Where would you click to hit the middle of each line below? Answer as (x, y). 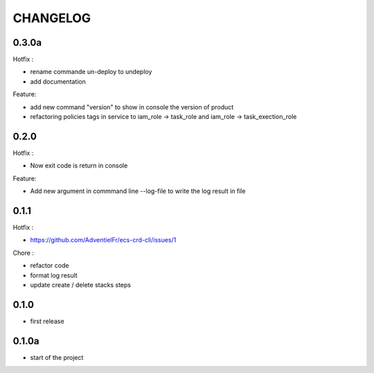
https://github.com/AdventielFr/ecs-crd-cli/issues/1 (103, 240)
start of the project (57, 357)
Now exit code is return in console (79, 165)
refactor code (50, 266)
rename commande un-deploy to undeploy (91, 72)
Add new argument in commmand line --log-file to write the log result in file (138, 191)
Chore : (24, 253)
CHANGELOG (52, 18)
